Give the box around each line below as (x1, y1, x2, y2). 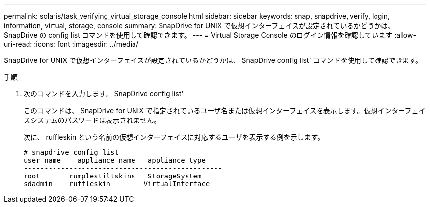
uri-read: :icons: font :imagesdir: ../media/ (4, 40, 138, 48)
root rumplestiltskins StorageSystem (24, 172, 202, 180)
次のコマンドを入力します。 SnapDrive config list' (24, 89, 184, 98)
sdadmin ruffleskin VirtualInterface (24, 180, 210, 188)
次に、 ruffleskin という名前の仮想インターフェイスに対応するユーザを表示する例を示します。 (24, 133, 324, 141)
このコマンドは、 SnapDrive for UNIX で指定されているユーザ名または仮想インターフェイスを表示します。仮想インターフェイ (24, 106, 426, 115)
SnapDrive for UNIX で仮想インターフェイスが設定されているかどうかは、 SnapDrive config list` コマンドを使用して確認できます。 (4, 56, 422, 64)
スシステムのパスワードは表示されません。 (24, 116, 161, 124)
